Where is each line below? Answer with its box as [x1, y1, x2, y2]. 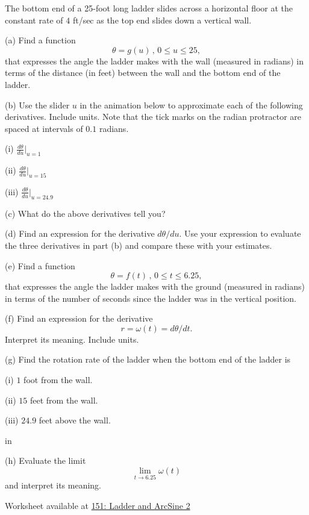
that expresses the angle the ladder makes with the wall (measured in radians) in [5, 54, 304, 67]
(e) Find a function [5, 259, 75, 272]
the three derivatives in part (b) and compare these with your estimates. [5, 239, 272, 251]
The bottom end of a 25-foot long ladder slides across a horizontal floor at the [5, 2, 293, 14]
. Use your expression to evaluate [179, 227, 301, 240]
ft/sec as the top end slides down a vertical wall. [72, 13, 252, 26]
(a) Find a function [5, 34, 76, 46]
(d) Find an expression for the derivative [5, 227, 155, 240]
